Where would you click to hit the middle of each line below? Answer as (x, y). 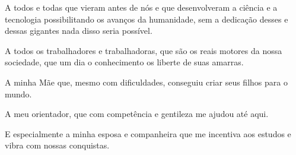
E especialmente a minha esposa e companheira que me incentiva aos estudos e (148, 133)
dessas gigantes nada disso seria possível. (79, 31)
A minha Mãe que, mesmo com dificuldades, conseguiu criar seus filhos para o (146, 82)
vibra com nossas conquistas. (57, 145)
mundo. (18, 94)
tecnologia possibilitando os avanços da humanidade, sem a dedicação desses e (147, 19)
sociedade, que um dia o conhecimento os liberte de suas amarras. (124, 62)
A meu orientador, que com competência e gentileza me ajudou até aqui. (137, 114)
